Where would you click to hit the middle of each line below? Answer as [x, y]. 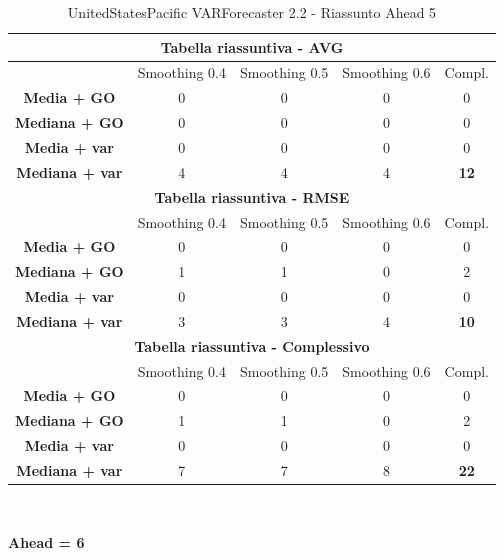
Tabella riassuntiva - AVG [252, 46]
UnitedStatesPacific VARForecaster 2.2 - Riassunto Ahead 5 [252, 12]
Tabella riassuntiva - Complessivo [252, 345]
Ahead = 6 [46, 541]
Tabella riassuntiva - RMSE [252, 196]
